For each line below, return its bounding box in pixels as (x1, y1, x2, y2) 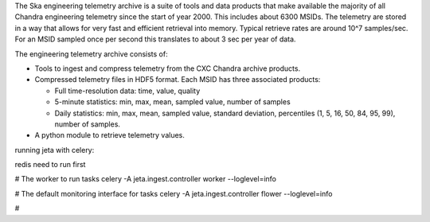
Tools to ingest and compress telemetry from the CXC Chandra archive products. (34, 64, 301, 73)
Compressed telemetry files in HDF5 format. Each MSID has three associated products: (34, 75, 321, 84)
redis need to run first (14, 160, 86, 169)
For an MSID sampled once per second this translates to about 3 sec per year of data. (14, 34, 296, 44)
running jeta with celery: (14, 145, 95, 154)
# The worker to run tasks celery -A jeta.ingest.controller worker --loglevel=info (14, 174, 276, 184)
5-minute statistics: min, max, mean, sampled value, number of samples (54, 97, 291, 107)
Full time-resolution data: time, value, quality (54, 86, 201, 95)
